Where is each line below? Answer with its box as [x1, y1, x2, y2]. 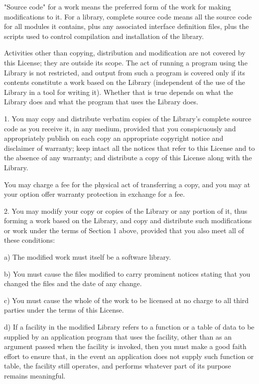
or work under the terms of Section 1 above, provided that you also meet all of [4, 225, 244, 235]
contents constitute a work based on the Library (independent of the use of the [4, 77, 246, 87]
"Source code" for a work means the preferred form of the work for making [4, 1, 231, 11]
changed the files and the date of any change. [4, 278, 142, 289]
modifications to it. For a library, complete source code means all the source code [4, 11, 252, 21]
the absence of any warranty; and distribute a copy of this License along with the [4, 152, 252, 163]
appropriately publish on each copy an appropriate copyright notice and [4, 133, 224, 143]
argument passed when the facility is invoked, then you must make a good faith [4, 341, 247, 352]
